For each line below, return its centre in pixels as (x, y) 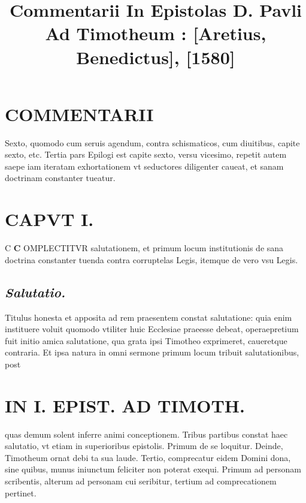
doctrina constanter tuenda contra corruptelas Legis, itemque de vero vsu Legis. (152, 259)
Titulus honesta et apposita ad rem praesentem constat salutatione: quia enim (149, 317)
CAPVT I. (49, 219)
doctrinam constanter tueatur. (60, 178)
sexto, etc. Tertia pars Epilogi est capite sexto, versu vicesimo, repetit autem (146, 154)
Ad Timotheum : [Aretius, (156, 33)
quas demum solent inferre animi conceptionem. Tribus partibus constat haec (146, 434)
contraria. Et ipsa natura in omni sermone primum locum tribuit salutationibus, (152, 352)
